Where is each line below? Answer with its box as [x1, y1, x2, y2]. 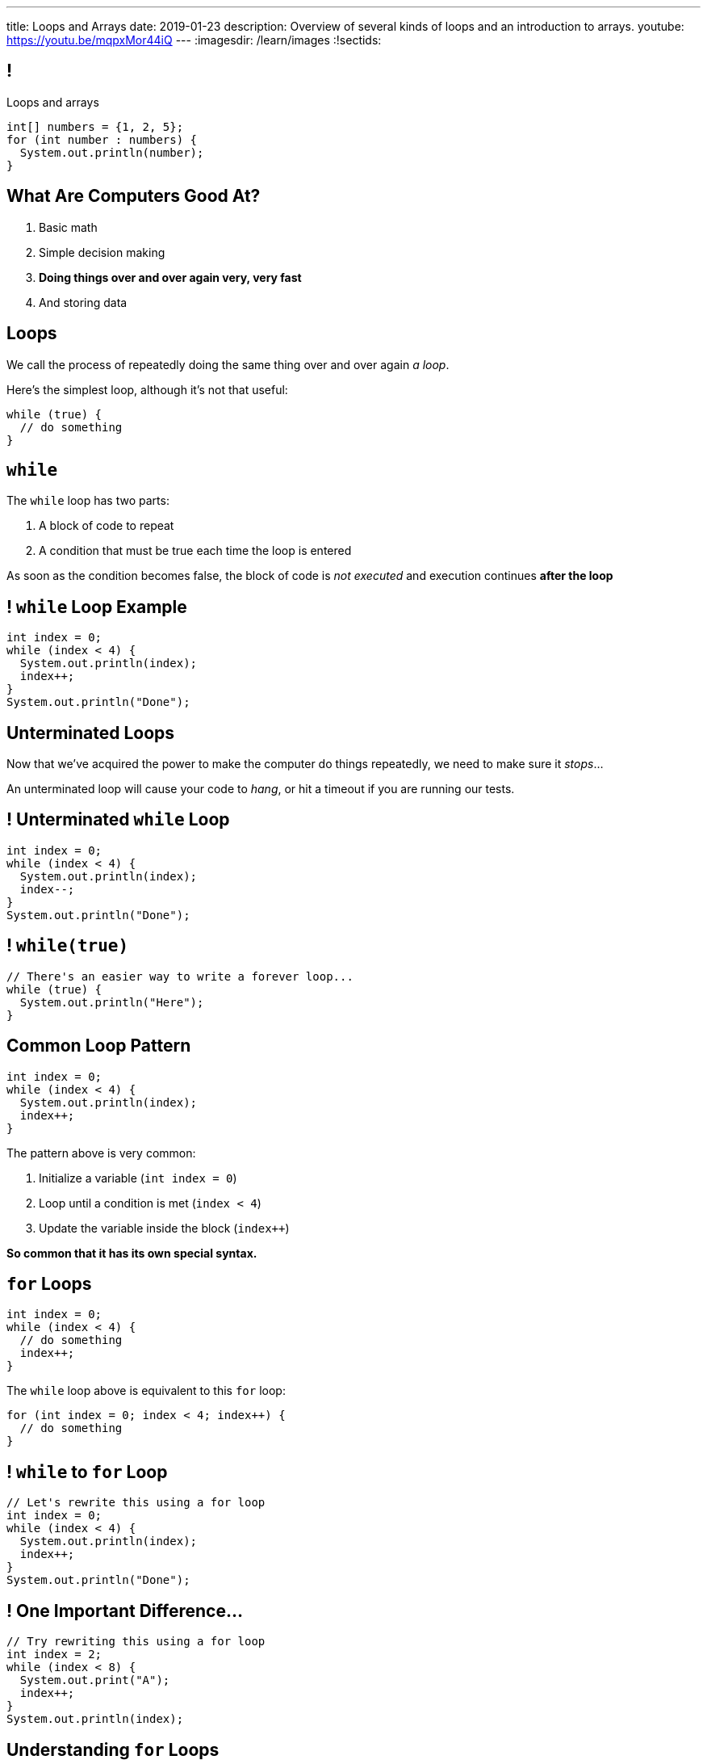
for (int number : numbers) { [6, 132, 198, 146]
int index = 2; [6, 1648, 102, 1661]
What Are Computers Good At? [6, 186, 261, 207]
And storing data [39, 295, 128, 309]
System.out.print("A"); [19, 1674, 170, 1687]
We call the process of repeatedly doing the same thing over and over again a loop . [6, 357, 450, 372]
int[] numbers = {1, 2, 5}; [6, 120, 184, 133]
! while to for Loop [6, 1461, 168, 1482]
